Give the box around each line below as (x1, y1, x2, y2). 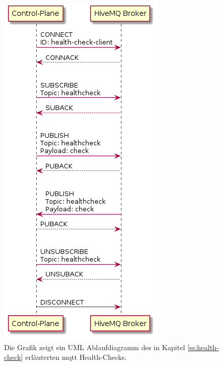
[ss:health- (187, 341, 219, 352)
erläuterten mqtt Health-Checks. (25, 352, 127, 362)
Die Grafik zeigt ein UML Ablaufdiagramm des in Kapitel (4, 341, 185, 352)
